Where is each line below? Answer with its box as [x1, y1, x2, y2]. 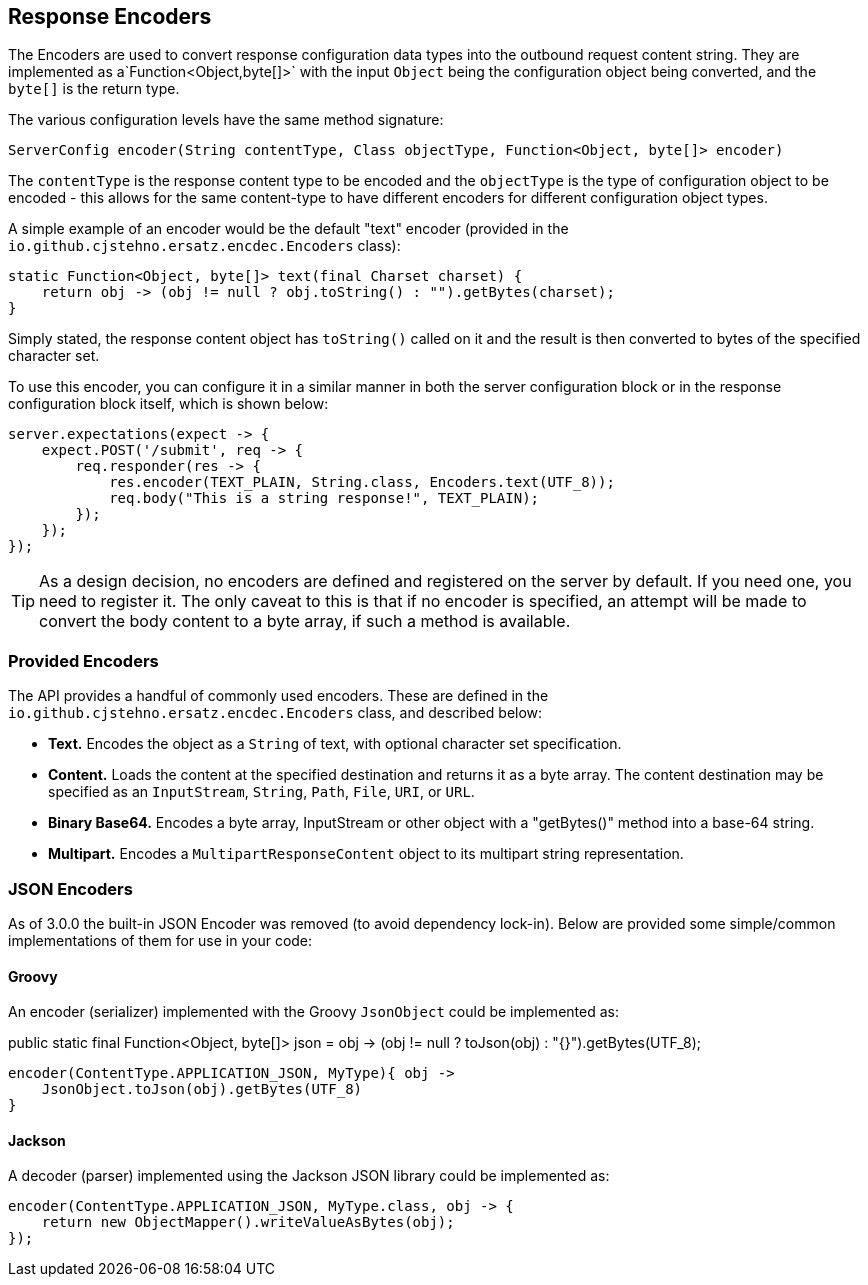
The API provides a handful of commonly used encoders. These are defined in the [8, 687, 549, 705]
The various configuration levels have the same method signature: [8, 111, 444, 129]
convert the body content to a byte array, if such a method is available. [39, 611, 571, 632]
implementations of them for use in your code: [8, 931, 313, 949]
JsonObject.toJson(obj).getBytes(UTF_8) [41, 1081, 363, 1098]
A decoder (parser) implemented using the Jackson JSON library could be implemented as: [8, 1167, 610, 1185]
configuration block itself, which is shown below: [8, 395, 329, 413]
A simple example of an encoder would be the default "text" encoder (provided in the [8, 220, 569, 238]
